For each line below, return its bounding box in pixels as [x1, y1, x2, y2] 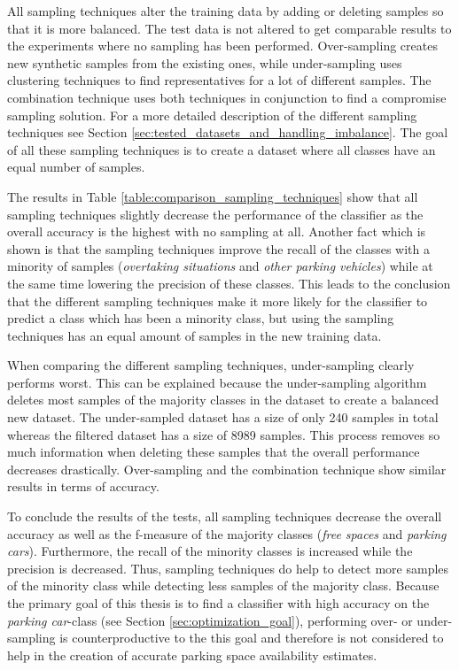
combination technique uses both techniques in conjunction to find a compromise [7, 88, 447, 106]
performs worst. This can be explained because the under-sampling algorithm [7, 373, 427, 391]
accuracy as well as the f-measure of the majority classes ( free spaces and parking [7, 524, 447, 543]
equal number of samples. [7, 158, 145, 176]
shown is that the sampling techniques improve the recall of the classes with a [7, 239, 430, 258]
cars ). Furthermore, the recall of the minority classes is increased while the [7, 542, 413, 560]
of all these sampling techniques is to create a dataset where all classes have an [7, 140, 436, 158]
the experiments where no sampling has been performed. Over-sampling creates [7, 36, 438, 55]
